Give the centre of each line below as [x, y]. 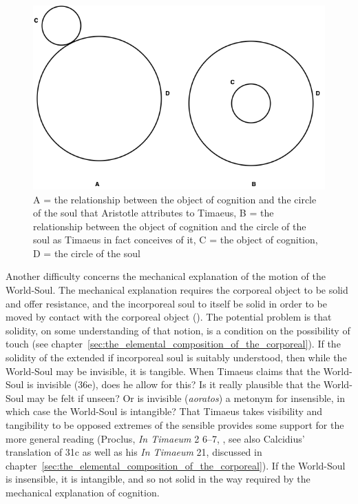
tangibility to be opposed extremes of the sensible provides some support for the [175, 425]
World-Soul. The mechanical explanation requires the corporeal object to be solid [177, 290]
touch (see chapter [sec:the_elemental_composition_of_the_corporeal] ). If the [173, 344]
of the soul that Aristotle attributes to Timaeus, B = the [154, 213]
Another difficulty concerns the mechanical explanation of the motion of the [166, 276]
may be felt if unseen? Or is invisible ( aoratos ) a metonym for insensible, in [186, 397]
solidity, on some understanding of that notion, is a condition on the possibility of [178, 330]
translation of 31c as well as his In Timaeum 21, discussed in [134, 452]
